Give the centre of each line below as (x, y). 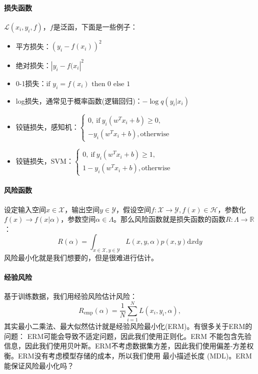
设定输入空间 (25, 209)
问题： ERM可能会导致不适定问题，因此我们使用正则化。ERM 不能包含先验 (128, 336)
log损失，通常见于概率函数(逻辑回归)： (79, 100)
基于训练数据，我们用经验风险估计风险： (70, 296)
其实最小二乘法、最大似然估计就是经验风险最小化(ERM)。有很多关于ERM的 (128, 326)
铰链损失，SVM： (44, 160)
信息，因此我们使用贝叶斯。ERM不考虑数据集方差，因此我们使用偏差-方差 (125, 346)
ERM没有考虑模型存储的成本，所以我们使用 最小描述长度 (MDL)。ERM (135, 355)
